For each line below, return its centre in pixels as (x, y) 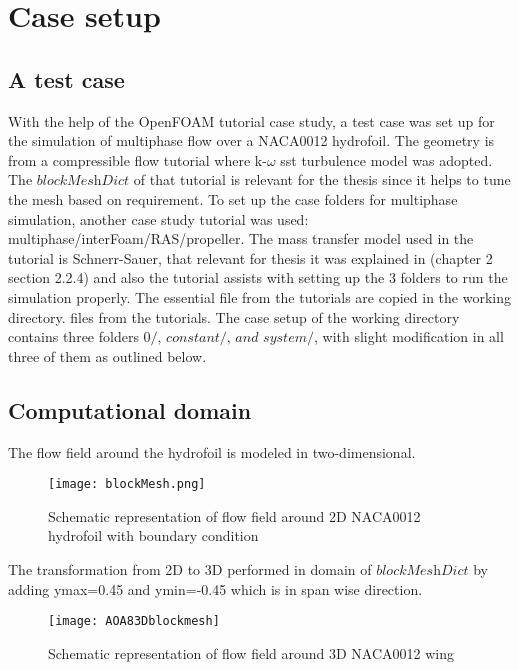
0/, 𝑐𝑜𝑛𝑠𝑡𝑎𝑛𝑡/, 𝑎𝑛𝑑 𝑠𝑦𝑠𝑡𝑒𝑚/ (228, 338)
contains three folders (73, 336)
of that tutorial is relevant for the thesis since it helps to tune (322, 179)
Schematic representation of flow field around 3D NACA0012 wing (251, 652)
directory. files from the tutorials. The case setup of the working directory (234, 316)
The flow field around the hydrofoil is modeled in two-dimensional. (212, 451)
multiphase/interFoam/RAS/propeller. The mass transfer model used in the (241, 238)
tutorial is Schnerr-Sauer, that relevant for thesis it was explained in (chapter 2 (250, 257)
